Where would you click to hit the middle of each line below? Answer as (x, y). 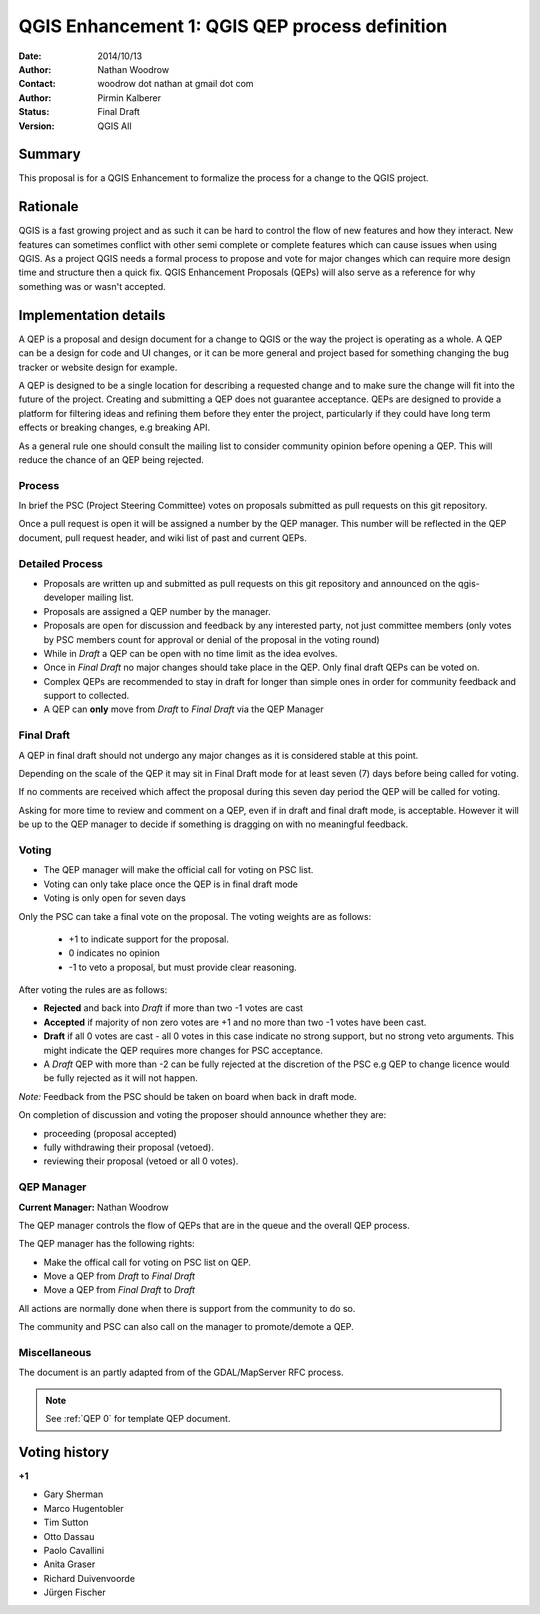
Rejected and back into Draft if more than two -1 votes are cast (173, 1008)
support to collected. (86, 696)
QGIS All (114, 126)
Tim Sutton (66, 1522)
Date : (30, 56)
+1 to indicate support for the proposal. (149, 939)
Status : (34, 112)
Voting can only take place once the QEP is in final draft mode (171, 884)
